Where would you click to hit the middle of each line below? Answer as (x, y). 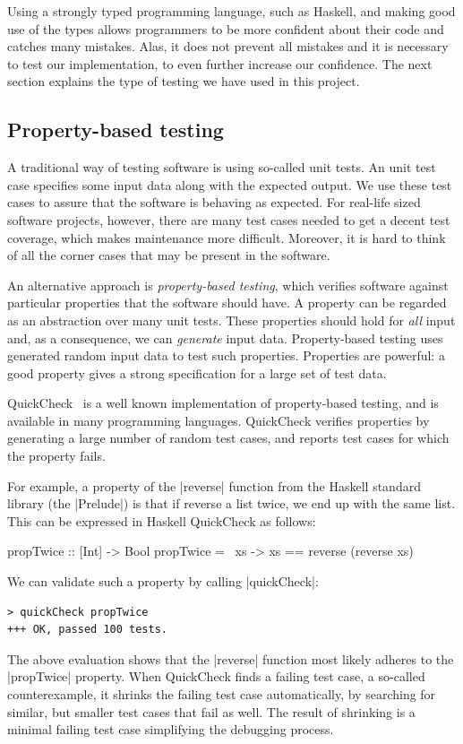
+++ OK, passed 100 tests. (87, 630)
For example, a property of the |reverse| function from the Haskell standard (214, 485)
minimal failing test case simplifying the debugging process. (171, 729)
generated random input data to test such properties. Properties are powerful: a (226, 355)
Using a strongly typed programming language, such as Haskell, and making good (231, 11)
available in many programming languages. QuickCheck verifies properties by (219, 420)
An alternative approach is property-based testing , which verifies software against (228, 285)
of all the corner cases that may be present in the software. (169, 255)
